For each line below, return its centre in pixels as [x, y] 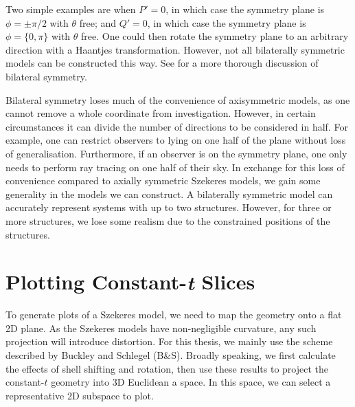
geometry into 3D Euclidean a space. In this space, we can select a [191, 382]
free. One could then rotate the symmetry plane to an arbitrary [215, 36]
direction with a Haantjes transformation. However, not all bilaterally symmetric [175, 49]
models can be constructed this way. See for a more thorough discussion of [162, 63]
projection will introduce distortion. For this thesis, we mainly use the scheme [169, 341]
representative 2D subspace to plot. [80, 395]
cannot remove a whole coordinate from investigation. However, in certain [161, 113]
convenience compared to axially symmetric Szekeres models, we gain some [163, 180]
